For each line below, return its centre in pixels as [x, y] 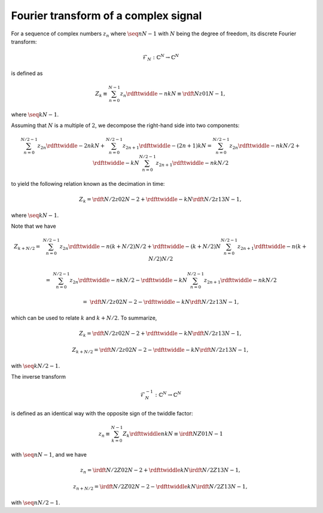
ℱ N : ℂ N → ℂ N [161, 58]
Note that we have [33, 226]
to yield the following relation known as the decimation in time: [88, 183]
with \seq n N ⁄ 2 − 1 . [36, 502]
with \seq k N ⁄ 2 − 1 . [36, 366]
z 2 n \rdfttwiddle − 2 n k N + [71, 147]
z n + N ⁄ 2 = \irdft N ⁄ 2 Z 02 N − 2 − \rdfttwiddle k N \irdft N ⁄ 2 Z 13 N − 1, [160, 487]
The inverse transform [38, 377]
